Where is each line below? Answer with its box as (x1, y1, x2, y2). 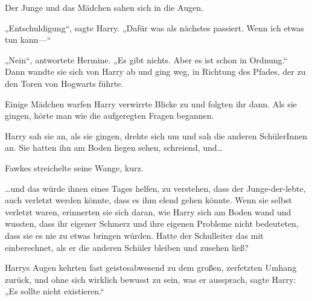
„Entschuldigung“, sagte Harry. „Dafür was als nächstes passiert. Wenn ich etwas (5, 21, 304, 34)
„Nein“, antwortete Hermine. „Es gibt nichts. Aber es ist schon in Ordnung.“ (5, 53, 288, 66)
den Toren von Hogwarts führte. (5, 77, 124, 89)
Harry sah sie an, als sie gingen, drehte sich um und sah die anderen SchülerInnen (5, 129, 308, 142)
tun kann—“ (5, 33, 51, 46)
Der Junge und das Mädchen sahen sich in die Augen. (5, 1, 203, 13)
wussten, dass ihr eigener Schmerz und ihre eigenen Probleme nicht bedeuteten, (5, 217, 299, 230)
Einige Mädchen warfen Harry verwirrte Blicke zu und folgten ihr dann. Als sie (5, 97, 297, 110)
